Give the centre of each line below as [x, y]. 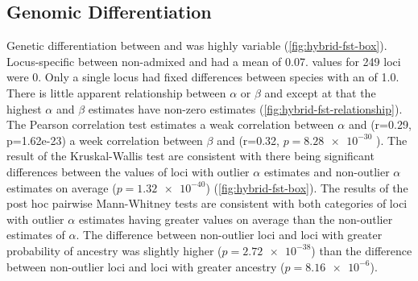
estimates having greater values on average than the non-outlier [236, 219]
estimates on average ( [62, 187]
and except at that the [320, 92]
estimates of [36, 235]
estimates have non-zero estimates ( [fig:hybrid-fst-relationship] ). [245, 108]
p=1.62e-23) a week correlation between [105, 140]
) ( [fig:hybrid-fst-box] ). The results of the [307, 187]
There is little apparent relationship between [116, 92]
